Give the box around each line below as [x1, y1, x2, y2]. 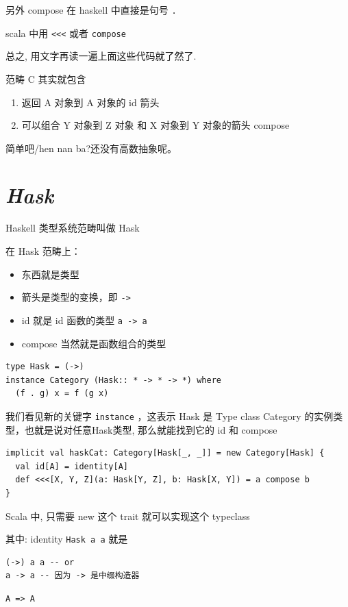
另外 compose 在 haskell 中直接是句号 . [5, 3, 177, 16]
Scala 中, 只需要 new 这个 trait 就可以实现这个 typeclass [5, 508, 250, 523]
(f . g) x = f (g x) [15, 388, 109, 399]
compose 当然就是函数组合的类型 [21, 336, 166, 350]
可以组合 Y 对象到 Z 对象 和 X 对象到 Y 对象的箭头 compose [21, 118, 290, 132]
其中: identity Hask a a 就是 [5, 532, 128, 546]
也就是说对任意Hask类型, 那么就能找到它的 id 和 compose [24, 422, 277, 436]
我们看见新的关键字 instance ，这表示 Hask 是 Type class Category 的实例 [5, 408, 334, 423]
